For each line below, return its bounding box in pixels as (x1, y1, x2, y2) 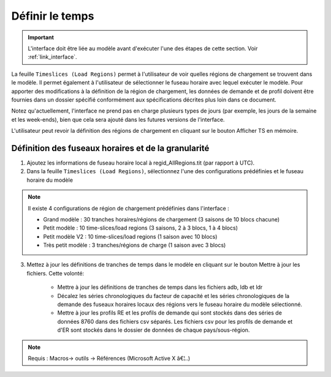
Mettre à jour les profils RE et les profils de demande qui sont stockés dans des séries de (57, 309, 282, 316)
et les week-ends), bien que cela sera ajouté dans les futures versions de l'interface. (11, 116, 225, 123)
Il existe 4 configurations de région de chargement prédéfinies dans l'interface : (28, 204, 229, 212)
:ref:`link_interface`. (28, 53, 77, 61)
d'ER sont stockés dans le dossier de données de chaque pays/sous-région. (57, 326, 250, 334)
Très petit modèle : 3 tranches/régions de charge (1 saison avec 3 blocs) (43, 242, 226, 249)
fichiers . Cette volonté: (26, 269, 85, 277)
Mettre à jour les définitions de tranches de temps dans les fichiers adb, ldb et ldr (57, 283, 263, 291)
